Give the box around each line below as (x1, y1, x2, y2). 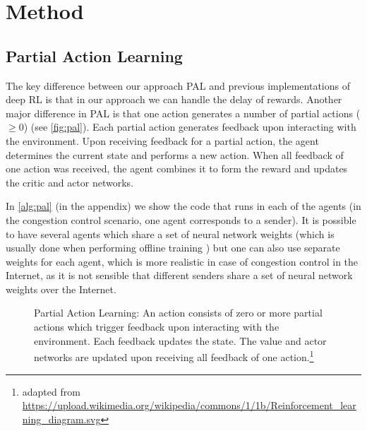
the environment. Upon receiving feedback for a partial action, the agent (6, 133, 319, 148)
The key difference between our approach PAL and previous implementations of (6, 78, 350, 93)
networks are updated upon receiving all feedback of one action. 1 (34, 348, 314, 364)
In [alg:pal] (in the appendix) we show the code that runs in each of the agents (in (6, 199, 361, 213)
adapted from (22, 384, 80, 398)
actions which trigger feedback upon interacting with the (34, 319, 279, 334)
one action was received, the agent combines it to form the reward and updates (6, 161, 348, 176)
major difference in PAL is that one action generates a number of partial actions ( (6, 105, 361, 120)
